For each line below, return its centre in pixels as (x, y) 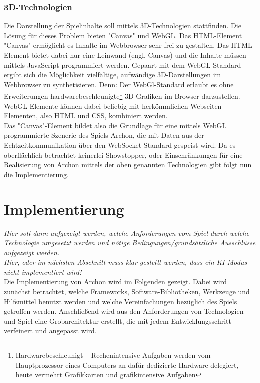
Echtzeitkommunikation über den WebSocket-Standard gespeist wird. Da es (120, 145)
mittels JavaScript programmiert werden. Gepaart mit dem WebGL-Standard (123, 64)
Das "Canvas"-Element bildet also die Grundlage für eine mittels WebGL (115, 125)
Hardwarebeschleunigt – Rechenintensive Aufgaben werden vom (113, 355)
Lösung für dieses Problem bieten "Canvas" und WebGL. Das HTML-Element (123, 35)
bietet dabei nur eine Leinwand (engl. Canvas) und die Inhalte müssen (139, 55)
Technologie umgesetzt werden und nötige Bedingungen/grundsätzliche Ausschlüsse (130, 243)
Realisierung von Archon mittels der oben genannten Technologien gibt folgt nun (128, 164)
